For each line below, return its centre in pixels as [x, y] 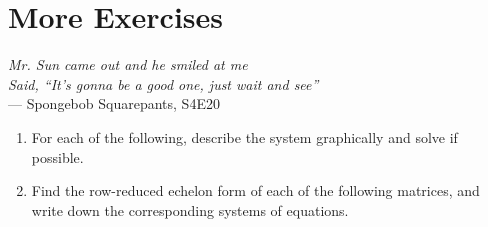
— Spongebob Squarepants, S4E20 [114, 103]
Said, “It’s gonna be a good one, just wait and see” [163, 83]
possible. [57, 156]
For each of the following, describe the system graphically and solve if [244, 136]
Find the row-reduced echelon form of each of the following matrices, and [255, 190]
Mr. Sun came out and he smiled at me [128, 64]
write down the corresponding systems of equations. [190, 209]
